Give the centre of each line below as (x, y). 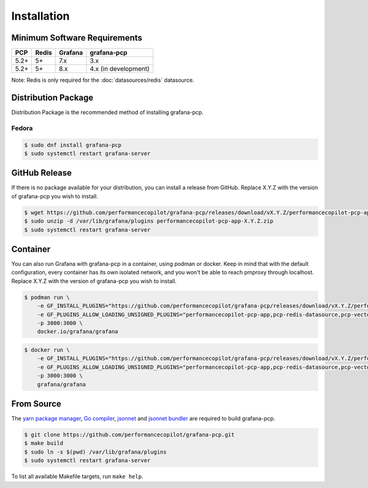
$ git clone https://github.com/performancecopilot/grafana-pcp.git (129, 435)
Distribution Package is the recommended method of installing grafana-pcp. (107, 112)
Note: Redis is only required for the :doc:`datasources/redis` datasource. (103, 80)
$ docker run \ (47, 350)
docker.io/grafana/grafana (78, 332)
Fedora (22, 128)
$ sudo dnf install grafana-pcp (73, 145)
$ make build (44, 443)
